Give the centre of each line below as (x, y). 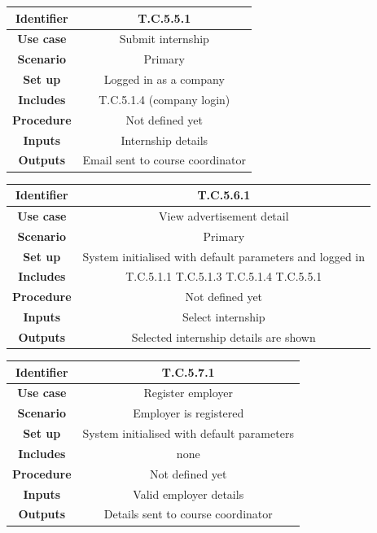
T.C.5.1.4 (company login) (164, 99)
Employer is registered (188, 413)
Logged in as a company (164, 79)
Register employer (188, 393)
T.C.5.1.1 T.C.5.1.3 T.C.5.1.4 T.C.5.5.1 (224, 276)
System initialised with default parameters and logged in (224, 256)
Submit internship (164, 39)
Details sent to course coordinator (188, 514)
